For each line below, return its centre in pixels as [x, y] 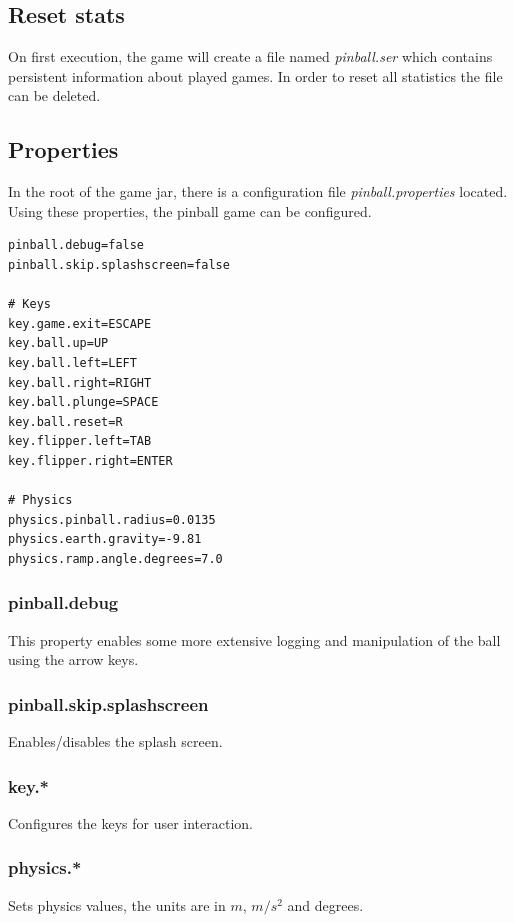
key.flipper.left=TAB [80, 441]
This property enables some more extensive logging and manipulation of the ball [254, 639]
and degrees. [325, 904]
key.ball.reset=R [65, 421]
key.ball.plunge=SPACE [83, 402]
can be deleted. [54, 95]
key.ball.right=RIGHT [80, 382]
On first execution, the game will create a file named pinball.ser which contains [250, 56]
